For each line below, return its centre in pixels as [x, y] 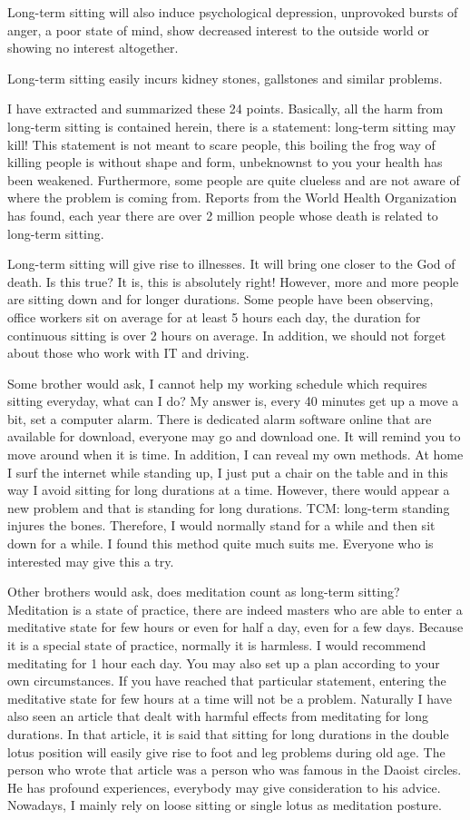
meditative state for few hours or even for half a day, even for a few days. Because [235, 627]
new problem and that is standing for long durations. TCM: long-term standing [229, 507]
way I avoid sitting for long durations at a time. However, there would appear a [229, 490]
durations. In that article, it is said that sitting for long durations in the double [228, 733]
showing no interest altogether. [93, 48]
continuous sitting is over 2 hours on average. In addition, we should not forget [227, 335]
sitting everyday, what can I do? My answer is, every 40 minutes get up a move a [233, 401]
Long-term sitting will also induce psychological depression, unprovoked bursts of [233, 12]
